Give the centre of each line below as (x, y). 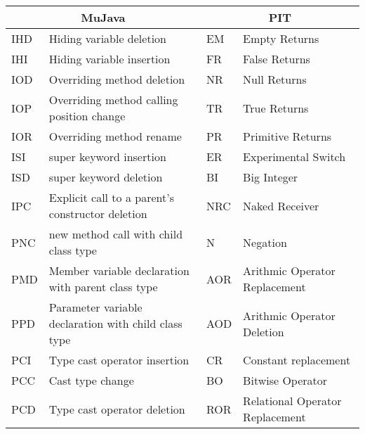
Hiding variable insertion (109, 59)
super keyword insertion (107, 157)
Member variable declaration (119, 270)
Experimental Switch (294, 157)
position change (87, 116)
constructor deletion (98, 213)
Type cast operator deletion (117, 409)
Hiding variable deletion (107, 38)
